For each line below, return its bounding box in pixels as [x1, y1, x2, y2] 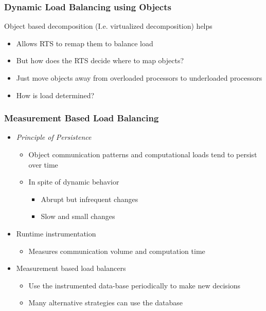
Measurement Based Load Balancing [4, 112, 159, 124]
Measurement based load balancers [16, 263, 126, 273]
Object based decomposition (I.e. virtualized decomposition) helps [4, 21, 212, 31]
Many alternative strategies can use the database [28, 297, 183, 308]
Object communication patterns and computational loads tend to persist [28, 149, 257, 159]
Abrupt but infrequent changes [41, 193, 138, 204]
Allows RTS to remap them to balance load [16, 38, 153, 48]
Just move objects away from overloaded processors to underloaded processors [16, 72, 262, 83]
